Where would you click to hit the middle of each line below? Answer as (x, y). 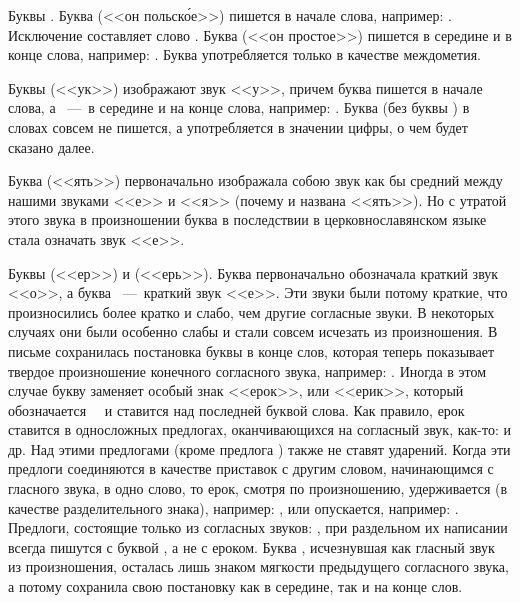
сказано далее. (51, 146)
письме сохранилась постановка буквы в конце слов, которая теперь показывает (251, 350)
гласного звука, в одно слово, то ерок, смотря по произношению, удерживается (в (258, 488)
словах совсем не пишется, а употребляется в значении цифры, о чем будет (238, 126)
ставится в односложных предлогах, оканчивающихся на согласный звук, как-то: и (259, 429)
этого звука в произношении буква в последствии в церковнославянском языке (247, 219)
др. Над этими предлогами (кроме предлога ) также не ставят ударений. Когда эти (259, 448)
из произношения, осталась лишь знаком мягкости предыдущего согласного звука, (258, 566)
